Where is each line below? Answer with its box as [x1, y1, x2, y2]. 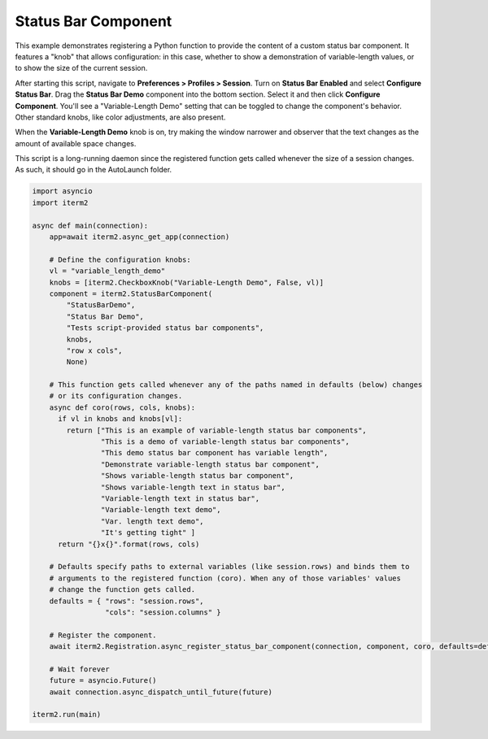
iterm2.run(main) [32, 710, 102, 719]
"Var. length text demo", [100, 516, 204, 526]
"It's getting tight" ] [100, 528, 195, 537]
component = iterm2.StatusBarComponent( [49, 289, 213, 298]
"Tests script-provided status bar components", [66, 324, 264, 333]
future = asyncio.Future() [49, 676, 158, 685]
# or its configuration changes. [49, 391, 183, 401]
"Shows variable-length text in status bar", [100, 482, 285, 492]
